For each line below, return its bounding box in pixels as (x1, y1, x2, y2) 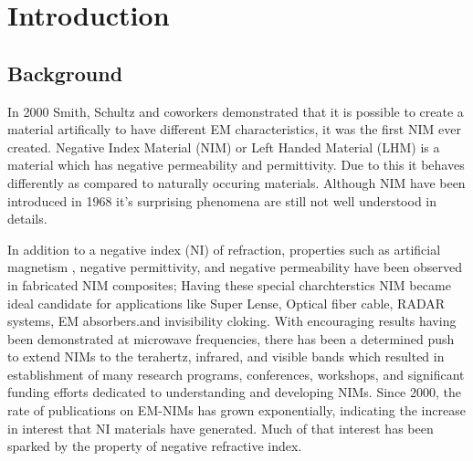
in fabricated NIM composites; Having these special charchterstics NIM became (7, 275, 451, 294)
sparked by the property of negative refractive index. (7, 436, 302, 456)
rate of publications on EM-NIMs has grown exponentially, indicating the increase (7, 401, 466, 420)
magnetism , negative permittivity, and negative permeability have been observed (7, 257, 463, 277)
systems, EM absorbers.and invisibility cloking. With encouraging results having (7, 311, 457, 330)
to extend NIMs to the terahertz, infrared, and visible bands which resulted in (7, 347, 445, 366)
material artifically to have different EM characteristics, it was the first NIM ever (7, 120, 461, 139)
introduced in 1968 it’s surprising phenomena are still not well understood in (7, 191, 437, 210)
